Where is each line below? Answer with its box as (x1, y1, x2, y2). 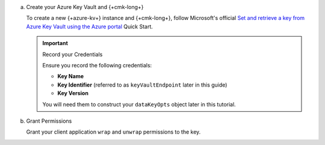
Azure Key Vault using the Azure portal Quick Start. (26, 23, 153, 30)
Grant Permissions (26, 117, 72, 125)
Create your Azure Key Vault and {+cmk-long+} (26, 4, 144, 10)
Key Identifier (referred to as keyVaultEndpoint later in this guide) (57, 81, 227, 88)
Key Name (57, 73, 84, 80)
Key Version (57, 90, 88, 97)
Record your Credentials (42, 51, 103, 58)
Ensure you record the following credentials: (42, 61, 152, 69)
